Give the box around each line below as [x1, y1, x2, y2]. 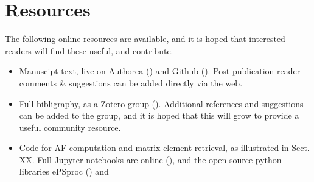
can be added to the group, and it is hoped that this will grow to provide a [19, 109, 299, 122]
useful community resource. [19, 121, 121, 133]
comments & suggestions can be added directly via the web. [19, 76, 243, 89]
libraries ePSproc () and [19, 165, 109, 178]
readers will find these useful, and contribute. [5, 44, 173, 57]
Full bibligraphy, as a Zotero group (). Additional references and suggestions [19, 97, 304, 110]
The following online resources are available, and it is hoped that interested [5, 32, 285, 45]
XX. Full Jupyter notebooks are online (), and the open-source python [19, 153, 282, 166]
